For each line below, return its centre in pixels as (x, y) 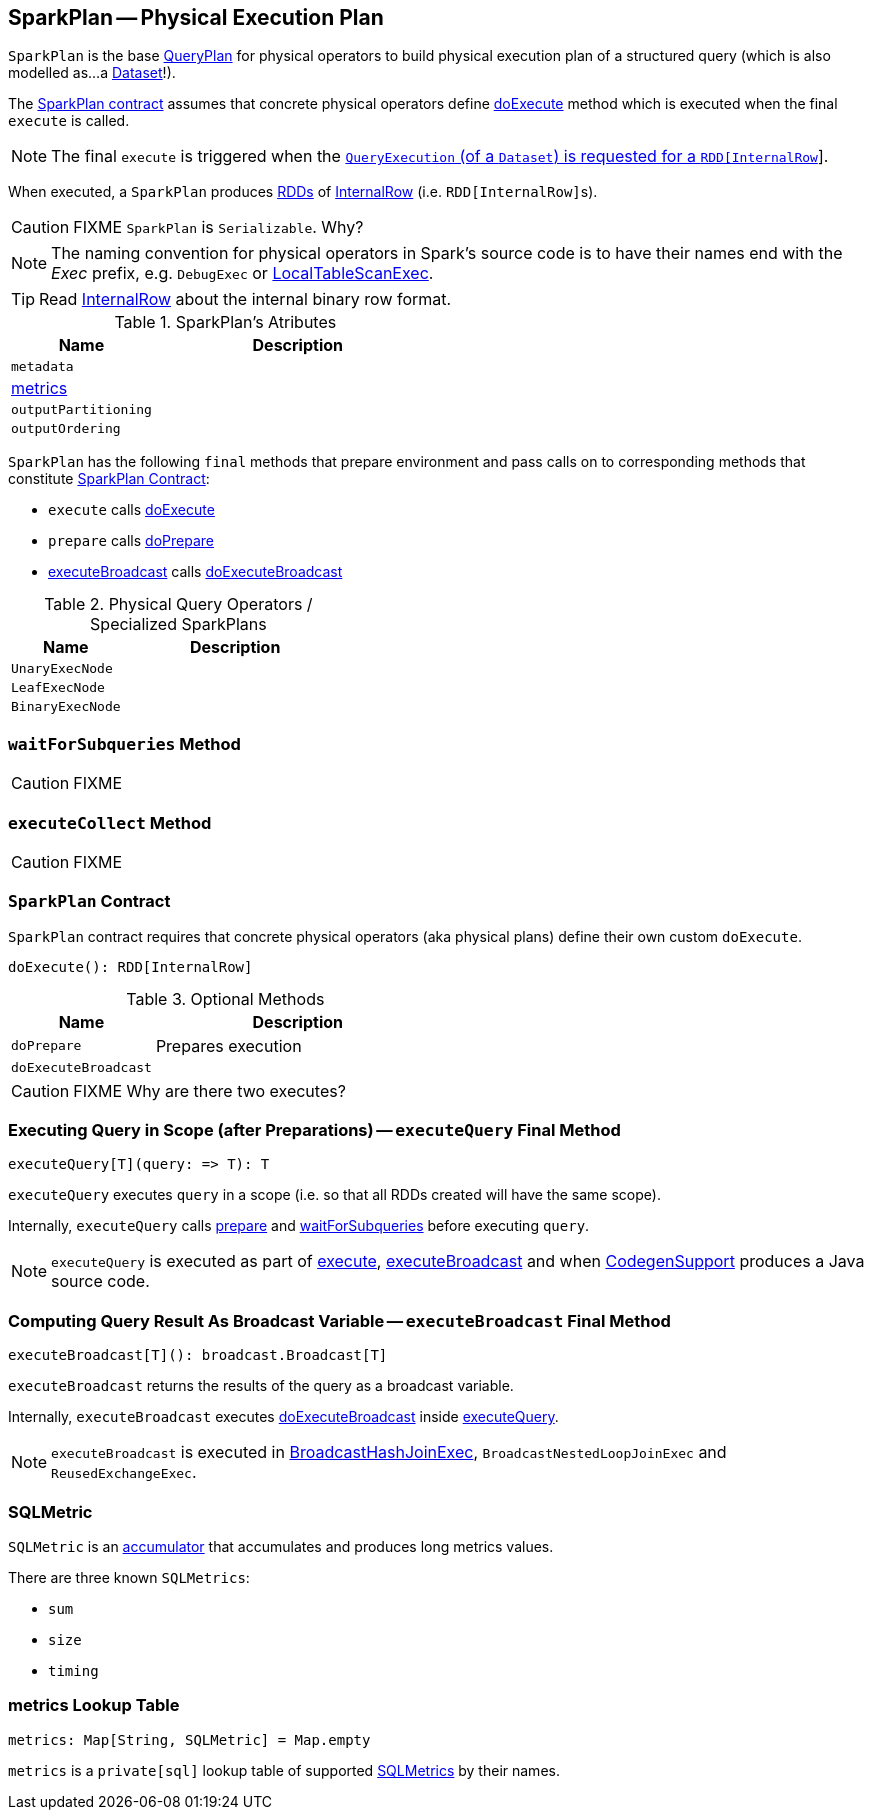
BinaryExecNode (66, 707)
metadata (42, 367)
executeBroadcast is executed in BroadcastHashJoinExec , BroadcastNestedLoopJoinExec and (389, 1452)
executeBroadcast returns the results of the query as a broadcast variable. (261, 1386)
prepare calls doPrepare (131, 541)
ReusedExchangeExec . (124, 1472)
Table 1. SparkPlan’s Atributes (225, 322)
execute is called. (69, 121)
